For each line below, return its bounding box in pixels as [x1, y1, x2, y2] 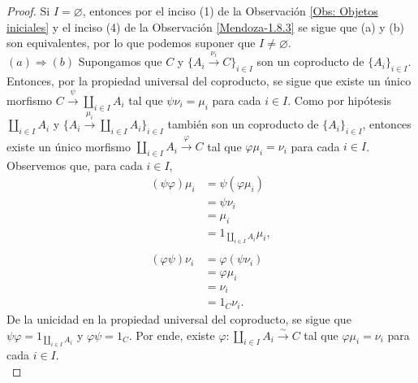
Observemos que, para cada [6, 156, 143, 173]
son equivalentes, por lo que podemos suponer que [6, 34, 256, 51]
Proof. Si [6, 2, 50, 19]
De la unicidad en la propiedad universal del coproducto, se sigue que [6, 310, 351, 327]
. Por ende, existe [128, 326, 215, 343]
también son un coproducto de [167, 115, 319, 133]
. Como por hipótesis [287, 92, 391, 108]
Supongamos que [78, 53, 162, 70]
